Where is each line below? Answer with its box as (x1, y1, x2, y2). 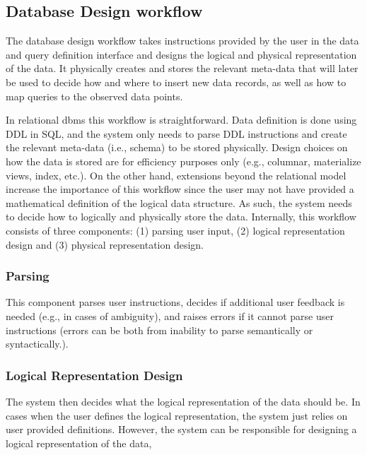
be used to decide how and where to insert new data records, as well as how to (6, 74, 346, 89)
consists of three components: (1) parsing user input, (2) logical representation (6, 223, 345, 237)
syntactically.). (6, 336, 69, 351)
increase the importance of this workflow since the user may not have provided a (6, 182, 354, 196)
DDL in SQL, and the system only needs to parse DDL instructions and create (6, 126, 347, 141)
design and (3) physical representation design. (6, 237, 204, 252)
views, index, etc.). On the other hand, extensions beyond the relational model (6, 167, 346, 182)
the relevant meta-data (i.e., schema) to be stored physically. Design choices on (6, 140, 348, 155)
